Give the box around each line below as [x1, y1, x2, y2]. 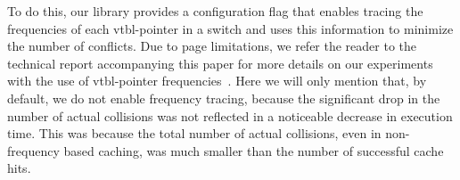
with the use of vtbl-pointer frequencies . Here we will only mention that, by [7, 71, 427, 90]
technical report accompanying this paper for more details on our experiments [7, 53, 433, 72]
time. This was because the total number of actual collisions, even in [7, 124, 382, 143]
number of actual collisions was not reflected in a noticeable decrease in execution [7, 106, 453, 125]
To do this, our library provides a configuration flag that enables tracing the [7, 2, 423, 20]
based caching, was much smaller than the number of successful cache [63, 141, 444, 160]
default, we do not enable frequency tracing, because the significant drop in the [7, 88, 440, 107]
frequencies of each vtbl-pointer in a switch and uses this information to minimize [7, 19, 454, 37]
